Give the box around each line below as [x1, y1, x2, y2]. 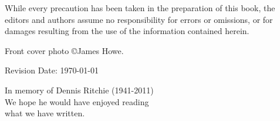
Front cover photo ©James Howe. [5, 44, 124, 56]
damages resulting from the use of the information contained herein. [5, 25, 249, 37]
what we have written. [5, 107, 85, 119]
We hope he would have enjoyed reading [5, 95, 149, 107]
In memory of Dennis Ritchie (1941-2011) [5, 83, 154, 96]
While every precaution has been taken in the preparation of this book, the [5, 2, 275, 14]
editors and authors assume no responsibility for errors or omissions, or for [5, 13, 273, 25]
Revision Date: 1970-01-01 [5, 64, 99, 76]
